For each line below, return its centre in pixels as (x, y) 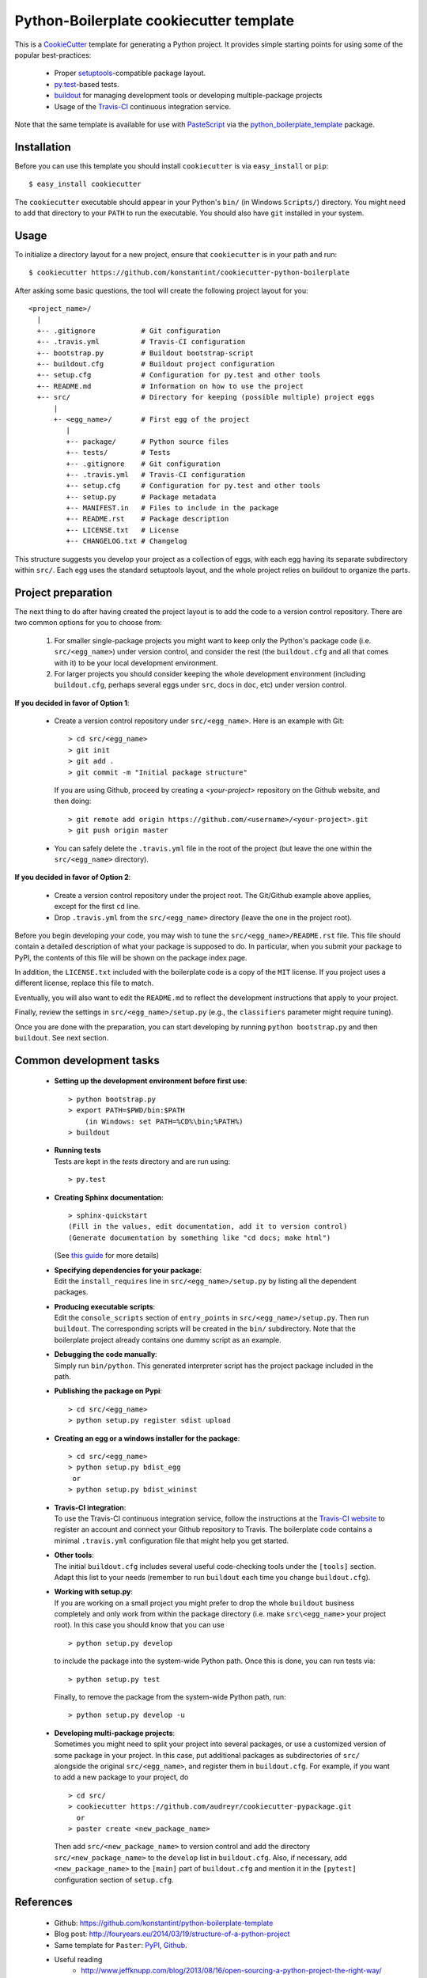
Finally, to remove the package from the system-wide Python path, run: (170, 1697)
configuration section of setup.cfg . (114, 1880)
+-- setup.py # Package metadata (141, 497)
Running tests (78, 1150)
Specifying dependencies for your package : (128, 1270)
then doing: (73, 801)
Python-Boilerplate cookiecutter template (155, 21)
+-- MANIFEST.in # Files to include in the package (172, 508)
